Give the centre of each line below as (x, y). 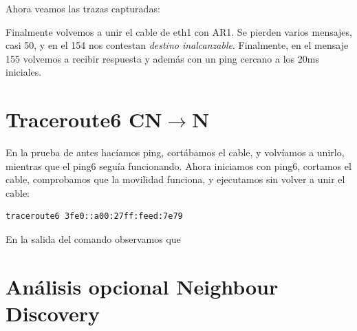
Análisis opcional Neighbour (142, 286)
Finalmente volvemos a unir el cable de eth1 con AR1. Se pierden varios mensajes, (179, 31)
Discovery (53, 313)
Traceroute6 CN (84, 119)
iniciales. (24, 72)
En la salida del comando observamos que (93, 239)
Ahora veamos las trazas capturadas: (83, 8)
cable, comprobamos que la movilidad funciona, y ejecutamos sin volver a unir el (175, 179)
